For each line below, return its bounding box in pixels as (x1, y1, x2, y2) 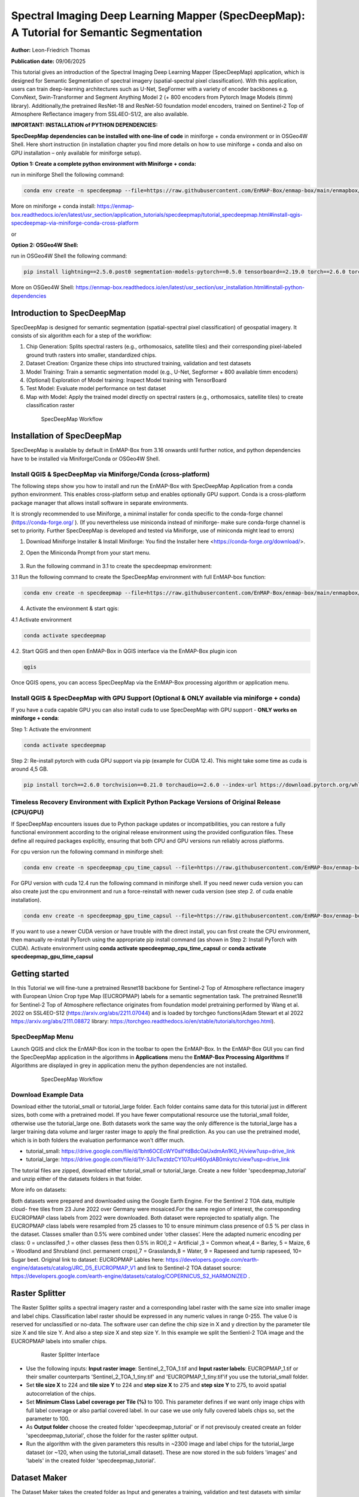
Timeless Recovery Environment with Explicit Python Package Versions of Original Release (11, 798, 281, 807)
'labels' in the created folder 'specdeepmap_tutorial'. (26, 1457, 156, 1464)
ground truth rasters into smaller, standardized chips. (26, 351, 157, 359)
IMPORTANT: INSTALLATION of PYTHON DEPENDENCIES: (11, 122, 158, 129)
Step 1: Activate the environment (11, 725, 92, 733)
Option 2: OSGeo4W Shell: (11, 241, 79, 249)
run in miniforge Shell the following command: (11, 171, 125, 178)
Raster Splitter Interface (41, 1351, 100, 1359)
